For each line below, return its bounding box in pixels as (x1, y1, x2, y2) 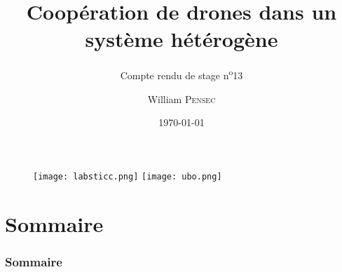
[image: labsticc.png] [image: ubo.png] (33, 171, 222, 182)
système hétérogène (85, 25, 278, 53)
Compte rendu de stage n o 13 (120, 66, 243, 82)
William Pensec (147, 91, 216, 106)
